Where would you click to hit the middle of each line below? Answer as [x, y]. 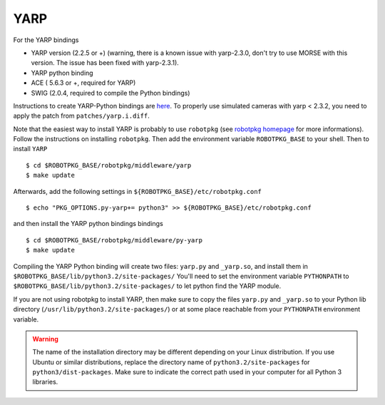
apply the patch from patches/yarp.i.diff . [81, 116]
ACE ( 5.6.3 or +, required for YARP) [83, 83]
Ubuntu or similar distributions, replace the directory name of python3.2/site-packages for [171, 362]
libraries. [45, 382]
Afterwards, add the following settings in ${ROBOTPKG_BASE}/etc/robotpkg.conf [137, 191]
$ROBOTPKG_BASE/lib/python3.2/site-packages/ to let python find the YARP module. [147, 286]
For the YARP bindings [46, 40]
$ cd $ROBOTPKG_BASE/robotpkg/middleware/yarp [109, 165]
